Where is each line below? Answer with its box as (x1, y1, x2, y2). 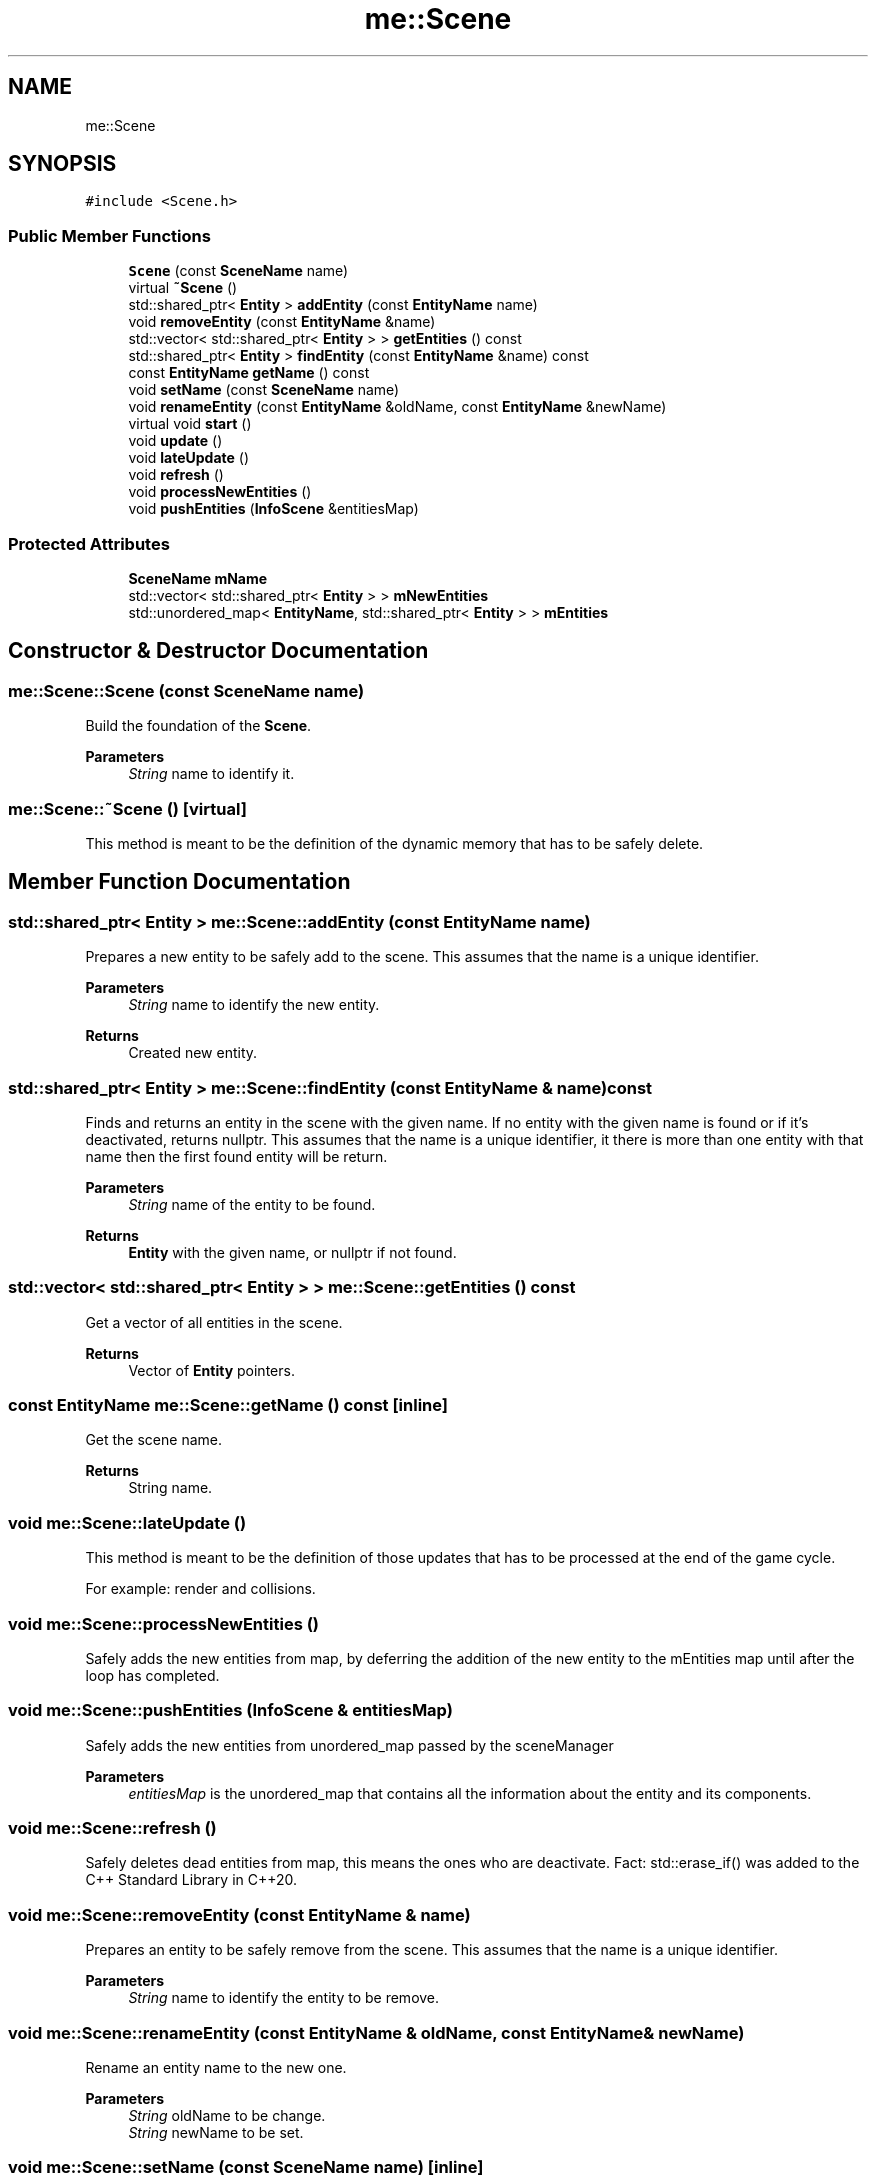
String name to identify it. (128, 765, 295, 783)
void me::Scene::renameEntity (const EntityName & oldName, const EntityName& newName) (8, 2022, 745, 2043)
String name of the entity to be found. (128, 1195, 376, 1213)
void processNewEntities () (128, 483, 312, 501)
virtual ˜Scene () (128, 279, 238, 297)
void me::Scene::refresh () (8, 1818, 217, 1838)
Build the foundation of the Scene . (85, 717, 312, 735)
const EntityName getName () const (128, 364, 370, 382)
